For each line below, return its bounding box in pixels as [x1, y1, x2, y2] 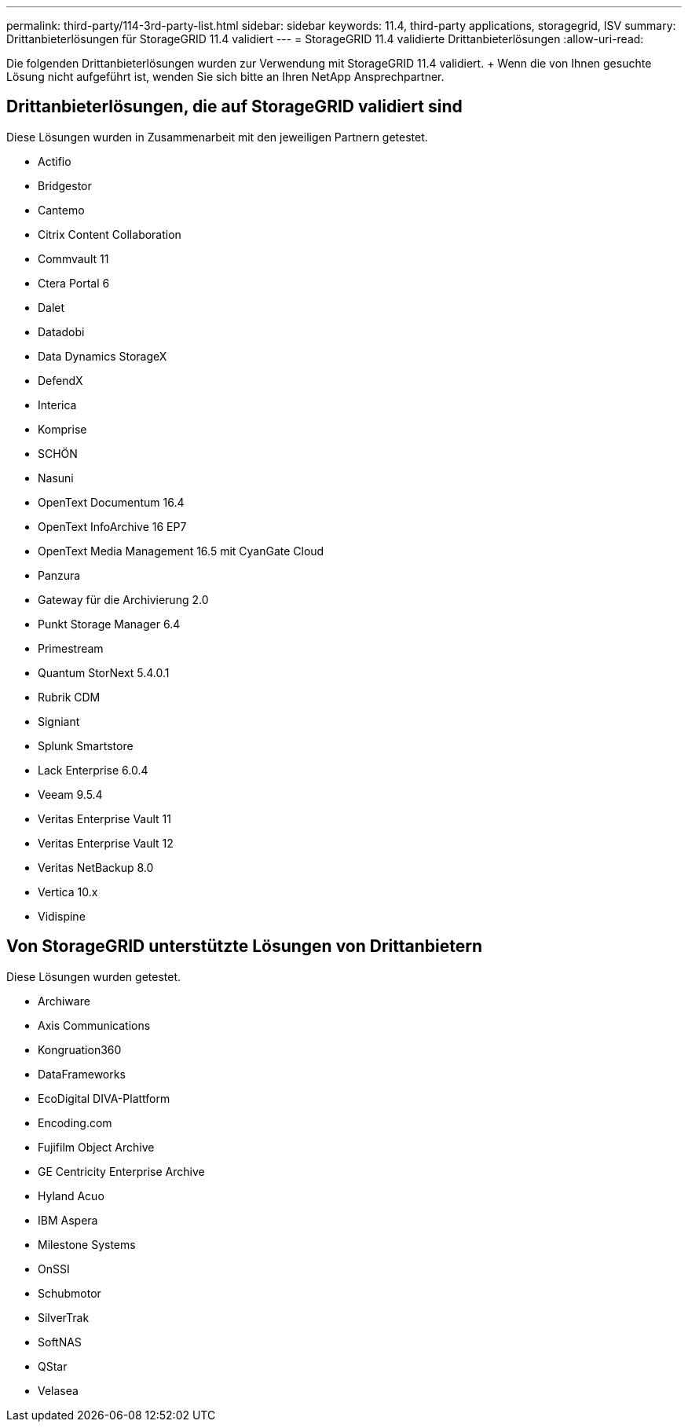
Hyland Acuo [38, 1188, 104, 1203]
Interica [38, 397, 77, 412]
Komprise [38, 422, 87, 436]
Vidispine [38, 909, 86, 923]
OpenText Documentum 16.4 [38, 495, 185, 509]
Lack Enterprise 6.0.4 [38, 763, 148, 777]
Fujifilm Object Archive [38, 1140, 155, 1154]
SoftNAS [38, 1335, 82, 1349]
